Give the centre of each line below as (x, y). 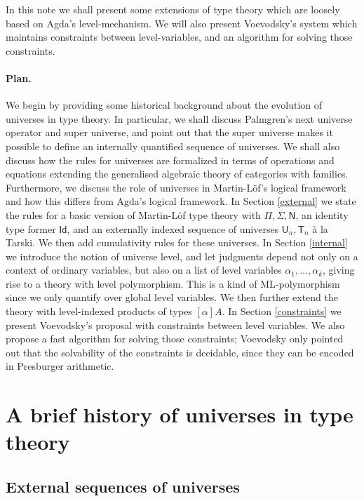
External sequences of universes (123, 486)
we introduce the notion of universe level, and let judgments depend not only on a (182, 256)
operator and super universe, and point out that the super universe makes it (169, 132)
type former (31, 228)
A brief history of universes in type (180, 414)
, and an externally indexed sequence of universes (173, 228)
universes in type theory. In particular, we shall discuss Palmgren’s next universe (179, 118)
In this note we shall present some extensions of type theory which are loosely (173, 9)
